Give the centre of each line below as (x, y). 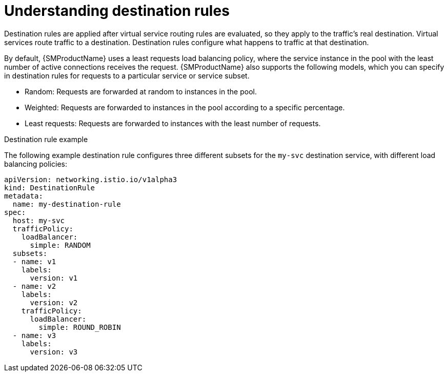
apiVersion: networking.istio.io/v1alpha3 (91, 179)
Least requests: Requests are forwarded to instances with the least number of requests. (173, 123)
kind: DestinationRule (50, 187)
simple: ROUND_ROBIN (80, 327)
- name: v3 (34, 335)
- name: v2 (34, 286)
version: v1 (54, 278)
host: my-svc (39, 220)
